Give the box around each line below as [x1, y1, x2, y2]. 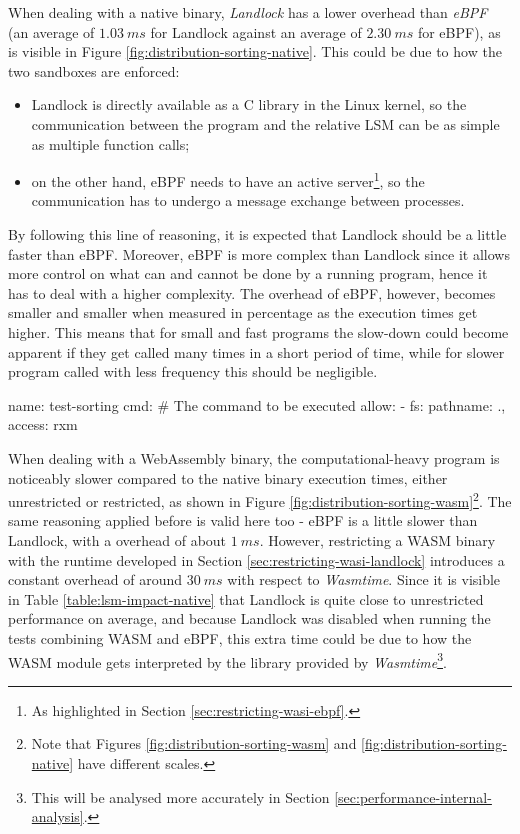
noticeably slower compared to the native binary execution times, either [8, 467, 448, 488]
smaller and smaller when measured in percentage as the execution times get [8, 302, 478, 323]
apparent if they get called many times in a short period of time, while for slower [8, 341, 505, 362]
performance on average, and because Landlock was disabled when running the [8, 608, 491, 629]
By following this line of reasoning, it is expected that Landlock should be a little [8, 224, 507, 244]
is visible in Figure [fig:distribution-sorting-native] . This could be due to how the [8, 41, 502, 62]
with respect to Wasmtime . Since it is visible [227, 569, 501, 590]
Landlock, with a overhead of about [8, 529, 227, 550]
